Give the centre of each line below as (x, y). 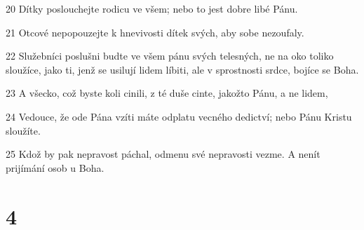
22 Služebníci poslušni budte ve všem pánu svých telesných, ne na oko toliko (170, 56)
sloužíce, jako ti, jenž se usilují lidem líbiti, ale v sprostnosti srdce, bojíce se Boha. (182, 69)
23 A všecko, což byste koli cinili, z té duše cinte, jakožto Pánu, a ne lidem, (167, 93)
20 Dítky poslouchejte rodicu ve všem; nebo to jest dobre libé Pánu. (152, 8)
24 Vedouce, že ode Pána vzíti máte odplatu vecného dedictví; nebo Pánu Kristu (179, 116)
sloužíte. (23, 130)
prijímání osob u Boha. (55, 167)
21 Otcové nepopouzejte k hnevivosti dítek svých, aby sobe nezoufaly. (155, 32)
